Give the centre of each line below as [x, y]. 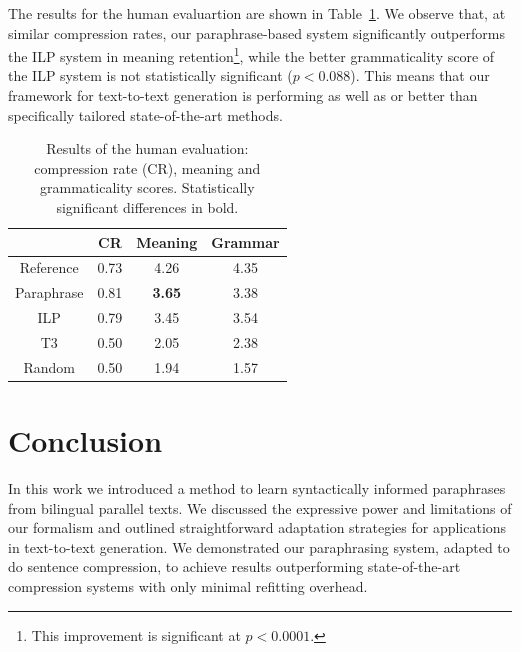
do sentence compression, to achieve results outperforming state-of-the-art [234, 566]
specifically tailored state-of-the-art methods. [145, 114]
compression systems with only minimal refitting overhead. [188, 586]
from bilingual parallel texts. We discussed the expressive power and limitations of [260, 507]
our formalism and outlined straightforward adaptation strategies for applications [257, 527]
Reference [49, 267]
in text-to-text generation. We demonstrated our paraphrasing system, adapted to [259, 546]
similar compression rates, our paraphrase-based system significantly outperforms [256, 32]
